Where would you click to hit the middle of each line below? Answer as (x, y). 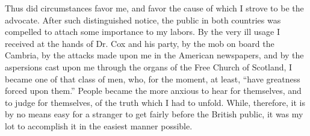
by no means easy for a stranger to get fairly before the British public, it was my (154, 114)
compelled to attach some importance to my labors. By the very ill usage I (143, 32)
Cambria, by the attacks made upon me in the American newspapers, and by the (154, 55)
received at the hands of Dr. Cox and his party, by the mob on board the (140, 43)
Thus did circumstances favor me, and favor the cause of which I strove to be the (154, 8)
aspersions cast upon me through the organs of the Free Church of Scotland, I (149, 66)
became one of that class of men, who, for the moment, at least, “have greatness (153, 79)
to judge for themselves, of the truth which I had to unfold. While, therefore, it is (155, 102)
